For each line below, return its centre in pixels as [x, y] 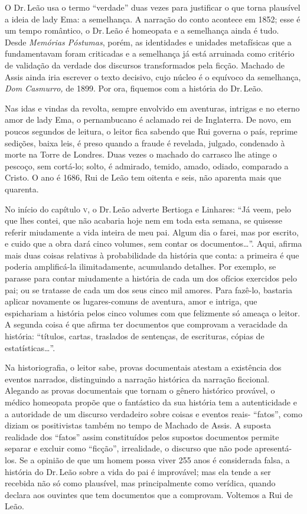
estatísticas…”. [30, 347]
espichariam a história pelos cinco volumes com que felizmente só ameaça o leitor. [153, 312]
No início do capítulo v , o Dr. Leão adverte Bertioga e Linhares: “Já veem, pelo [148, 209]
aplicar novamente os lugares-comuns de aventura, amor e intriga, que [131, 301]
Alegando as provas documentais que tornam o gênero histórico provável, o [140, 390]
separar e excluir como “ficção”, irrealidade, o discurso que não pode [128, 448]
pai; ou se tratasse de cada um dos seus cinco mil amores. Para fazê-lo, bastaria [149, 289]
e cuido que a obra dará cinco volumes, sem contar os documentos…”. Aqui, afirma [153, 243]
